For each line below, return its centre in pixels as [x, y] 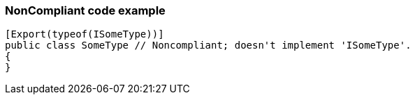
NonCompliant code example [85, 10]
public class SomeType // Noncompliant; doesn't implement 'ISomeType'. [208, 45]
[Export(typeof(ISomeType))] [85, 34]
